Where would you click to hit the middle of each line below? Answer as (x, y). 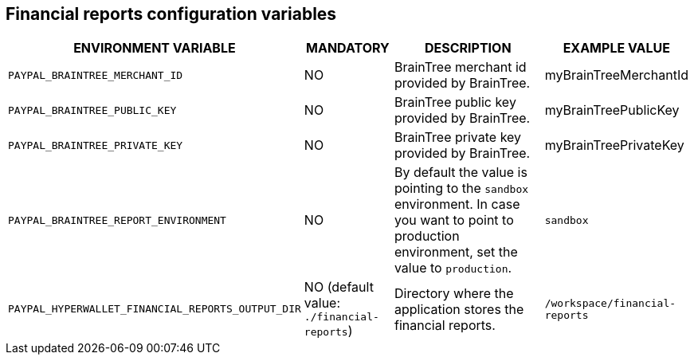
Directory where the (454, 293)
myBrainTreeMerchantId (616, 75)
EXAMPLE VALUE (617, 48)
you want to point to (454, 220)
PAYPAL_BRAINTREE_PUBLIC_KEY (92, 110)
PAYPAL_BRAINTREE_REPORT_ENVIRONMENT (117, 220)
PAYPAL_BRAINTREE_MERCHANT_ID (96, 75)
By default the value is (461, 173)
